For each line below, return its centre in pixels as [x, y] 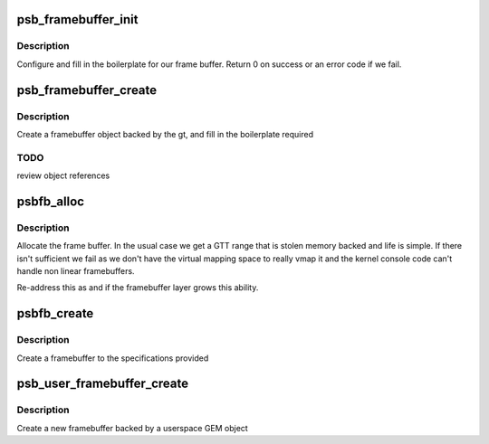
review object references [63, 175]
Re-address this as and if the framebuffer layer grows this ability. [138, 288]
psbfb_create [55, 313]
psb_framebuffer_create [87, 90]
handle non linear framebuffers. [76, 271]
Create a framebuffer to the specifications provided [113, 358]
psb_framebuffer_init [77, 19]
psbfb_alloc [51, 201]
